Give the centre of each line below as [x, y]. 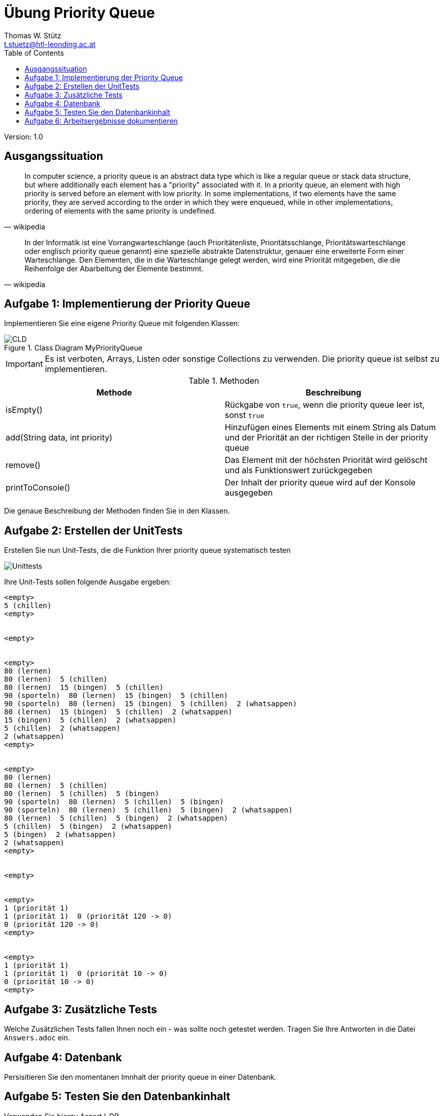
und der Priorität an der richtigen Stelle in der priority [327, 438]
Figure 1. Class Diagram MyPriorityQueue [73, 348]
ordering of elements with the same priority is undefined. [120, 211]
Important [24, 364]
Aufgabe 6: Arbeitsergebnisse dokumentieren [101, 121]
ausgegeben [249, 493]
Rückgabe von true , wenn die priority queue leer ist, [325, 405]
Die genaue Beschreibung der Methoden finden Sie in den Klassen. [117, 511]
